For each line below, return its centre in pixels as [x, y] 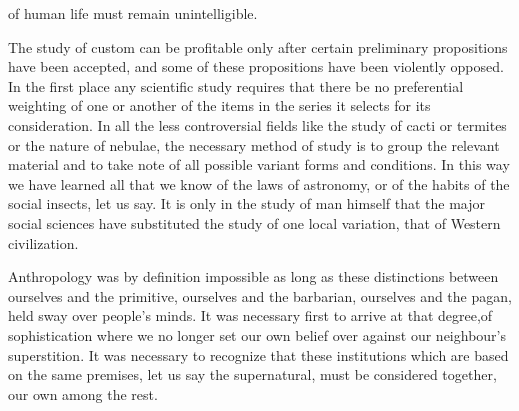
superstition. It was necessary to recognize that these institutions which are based [258, 354]
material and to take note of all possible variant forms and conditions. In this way [259, 164]
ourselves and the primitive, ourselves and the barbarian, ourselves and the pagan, [260, 295]
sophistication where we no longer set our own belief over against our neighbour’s [257, 334]
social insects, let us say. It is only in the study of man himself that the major [247, 203]
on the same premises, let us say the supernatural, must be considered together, [252, 374]
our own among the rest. [83, 393]
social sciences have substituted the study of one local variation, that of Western [254, 222]
